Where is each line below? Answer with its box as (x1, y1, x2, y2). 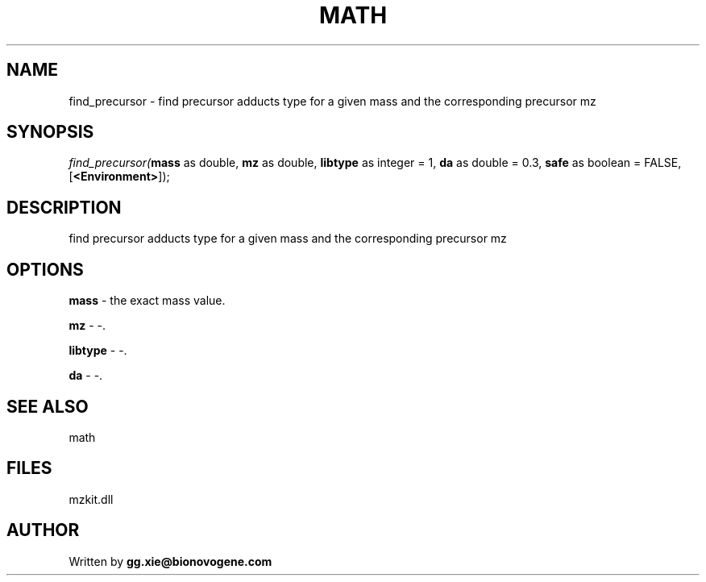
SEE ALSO (6, 396, 89, 417)
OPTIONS (6, 259, 84, 280)
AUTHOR (6, 520, 80, 541)
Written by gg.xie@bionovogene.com (69, 554, 272, 568)
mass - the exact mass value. (69, 293, 226, 308)
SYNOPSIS (6, 122, 94, 143)
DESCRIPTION (6, 197, 122, 218)
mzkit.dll (69, 492, 114, 506)
